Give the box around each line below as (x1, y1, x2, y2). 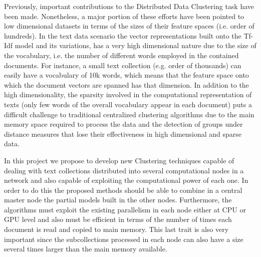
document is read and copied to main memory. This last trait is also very (4, 224, 229, 234)
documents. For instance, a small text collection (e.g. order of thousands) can (4, 60, 241, 70)
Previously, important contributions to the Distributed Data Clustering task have (4, 1, 254, 11)
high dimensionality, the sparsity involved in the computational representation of (4, 89, 252, 100)
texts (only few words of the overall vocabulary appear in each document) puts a (4, 99, 252, 109)
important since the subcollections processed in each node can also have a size (4, 233, 243, 244)
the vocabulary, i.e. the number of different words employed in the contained (4, 50, 239, 60)
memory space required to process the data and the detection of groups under (4, 119, 243, 129)
